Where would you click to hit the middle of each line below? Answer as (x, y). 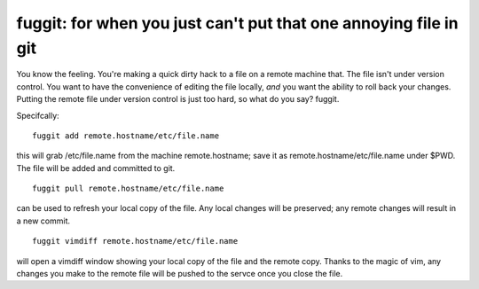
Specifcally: (38, 115)
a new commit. (43, 221)
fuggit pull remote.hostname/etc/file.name (128, 189)
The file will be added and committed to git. (96, 168)
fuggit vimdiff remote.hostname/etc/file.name (135, 241)
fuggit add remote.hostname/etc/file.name (126, 136)
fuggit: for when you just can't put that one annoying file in (237, 23)
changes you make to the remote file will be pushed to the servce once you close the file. (180, 274)
